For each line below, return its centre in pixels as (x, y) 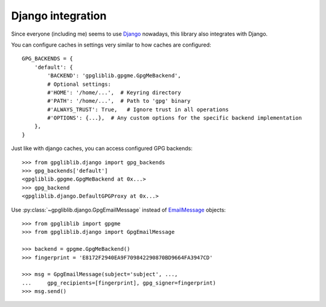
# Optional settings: (79, 84)
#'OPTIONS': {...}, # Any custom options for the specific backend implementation (174, 118)
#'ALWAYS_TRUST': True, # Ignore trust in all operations (138, 109)
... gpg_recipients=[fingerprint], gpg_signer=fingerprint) (119, 283)
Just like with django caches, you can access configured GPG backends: (102, 149)
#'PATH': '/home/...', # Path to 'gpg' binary (119, 101)
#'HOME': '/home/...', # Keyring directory (114, 92)
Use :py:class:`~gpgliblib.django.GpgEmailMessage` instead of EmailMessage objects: (119, 210)
